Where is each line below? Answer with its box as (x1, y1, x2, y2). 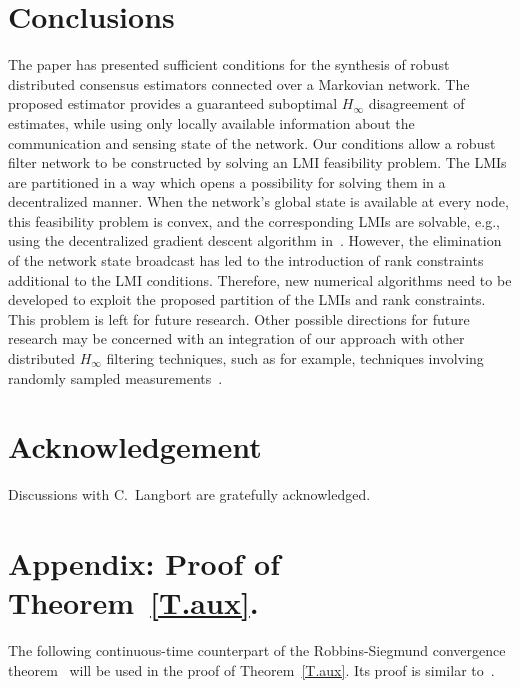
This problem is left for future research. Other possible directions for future (8, 308, 470, 329)
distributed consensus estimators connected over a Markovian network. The (8, 73, 470, 94)
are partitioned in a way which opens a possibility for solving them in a (8, 171, 446, 192)
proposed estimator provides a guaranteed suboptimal (8, 93, 338, 114)
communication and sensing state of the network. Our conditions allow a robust (8, 132, 496, 153)
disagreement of (368, 93, 465, 114)
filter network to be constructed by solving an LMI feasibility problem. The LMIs (8, 152, 507, 173)
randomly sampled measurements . (8, 367, 223, 388)
